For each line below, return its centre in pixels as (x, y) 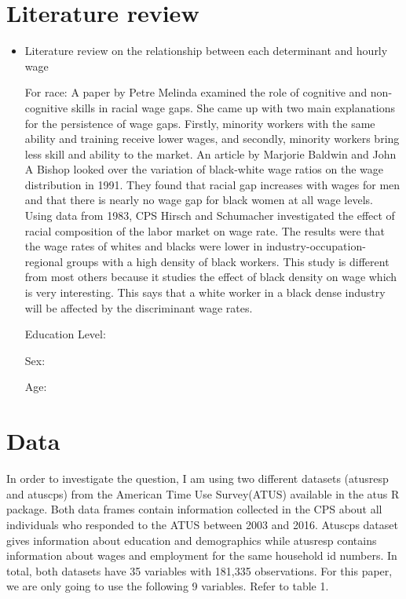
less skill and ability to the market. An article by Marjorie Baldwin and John (210, 153)
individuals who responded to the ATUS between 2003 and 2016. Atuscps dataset (202, 524)
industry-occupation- (316, 246)
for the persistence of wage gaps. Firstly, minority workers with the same (200, 123)
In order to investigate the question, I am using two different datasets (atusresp (198, 478)
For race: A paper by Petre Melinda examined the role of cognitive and (196, 92)
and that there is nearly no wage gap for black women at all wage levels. (199, 200)
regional (44, 261)
